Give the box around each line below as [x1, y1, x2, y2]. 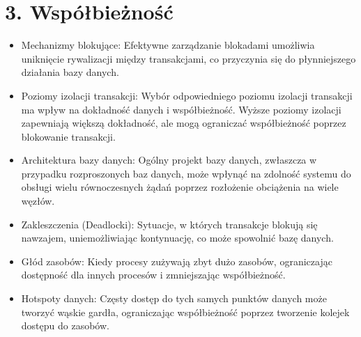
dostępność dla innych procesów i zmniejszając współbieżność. [21, 267, 286, 282]
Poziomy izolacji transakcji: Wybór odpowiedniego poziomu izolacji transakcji [21, 88, 353, 102]
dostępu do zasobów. [21, 318, 109, 333]
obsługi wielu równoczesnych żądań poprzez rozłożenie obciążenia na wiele [21, 180, 339, 194]
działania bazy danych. [21, 65, 119, 79]
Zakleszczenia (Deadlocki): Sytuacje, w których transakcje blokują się [21, 217, 318, 231]
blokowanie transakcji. [21, 129, 116, 143]
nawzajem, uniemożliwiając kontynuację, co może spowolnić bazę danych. [21, 230, 334, 245]
